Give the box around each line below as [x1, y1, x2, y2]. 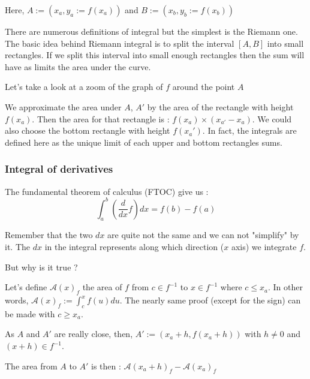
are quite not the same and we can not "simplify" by [107, 228, 299, 241]
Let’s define [5, 281, 47, 293]
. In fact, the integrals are [202, 124, 297, 137]
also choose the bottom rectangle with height [5, 124, 170, 137]
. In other [268, 281, 303, 293]
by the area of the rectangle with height [147, 100, 294, 113]
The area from [5, 359, 58, 372]
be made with [5, 307, 55, 320]
